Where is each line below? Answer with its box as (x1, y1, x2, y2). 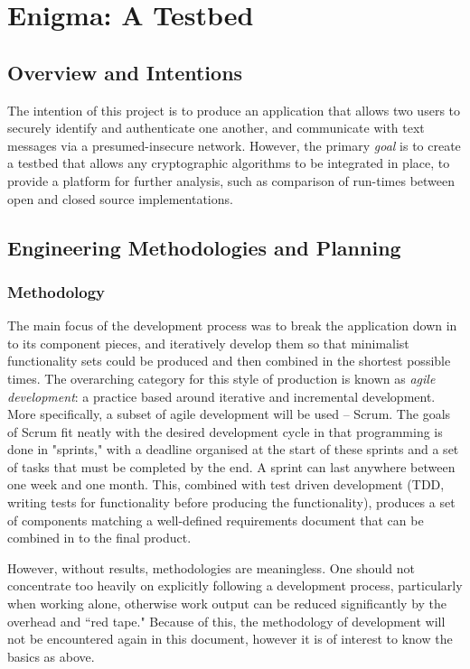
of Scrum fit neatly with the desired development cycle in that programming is (7, 422, 443, 441)
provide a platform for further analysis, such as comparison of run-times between (7, 171, 456, 190)
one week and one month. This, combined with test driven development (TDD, (7, 475, 445, 494)
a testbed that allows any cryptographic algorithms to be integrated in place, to (7, 153, 450, 172)
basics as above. (7, 646, 95, 665)
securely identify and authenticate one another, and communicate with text (7, 118, 425, 137)
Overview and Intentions (7, 58, 243, 86)
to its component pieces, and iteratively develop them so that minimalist (7, 333, 409, 352)
